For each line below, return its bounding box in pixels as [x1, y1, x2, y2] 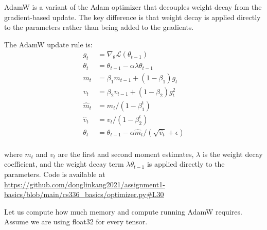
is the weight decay [202, 148, 263, 159]
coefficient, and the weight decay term [4, 158, 124, 169]
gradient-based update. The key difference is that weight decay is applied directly [4, 11, 261, 22]
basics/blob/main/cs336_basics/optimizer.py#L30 [4, 189, 164, 200]
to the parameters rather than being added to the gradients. [4, 22, 194, 32]
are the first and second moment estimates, [58, 148, 194, 159]
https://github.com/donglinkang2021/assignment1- [4, 179, 165, 189]
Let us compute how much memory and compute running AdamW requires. [4, 206, 242, 217]
